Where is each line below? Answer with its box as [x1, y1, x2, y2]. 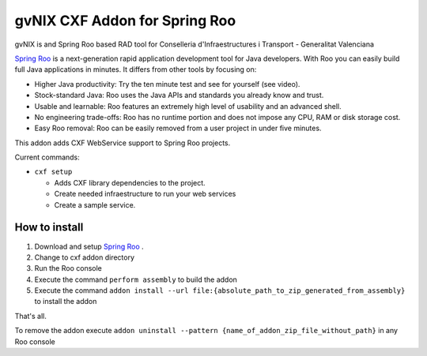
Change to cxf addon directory [34, 253, 134, 262]
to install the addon [34, 297, 97, 306]
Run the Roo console [34, 264, 102, 273]
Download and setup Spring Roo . [34, 242, 144, 251]
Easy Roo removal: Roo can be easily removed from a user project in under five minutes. [34, 123, 322, 133]
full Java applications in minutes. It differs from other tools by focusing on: [14, 65, 257, 74]
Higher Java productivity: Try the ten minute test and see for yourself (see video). [34, 79, 300, 88]
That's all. [14, 311, 47, 320]
